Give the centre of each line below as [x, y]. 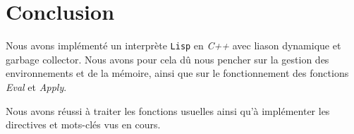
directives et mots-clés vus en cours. [83, 124]
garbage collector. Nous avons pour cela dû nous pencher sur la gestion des [167, 59]
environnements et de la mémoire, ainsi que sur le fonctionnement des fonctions [177, 73]
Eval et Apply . [36, 86]
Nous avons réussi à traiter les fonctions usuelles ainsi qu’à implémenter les [168, 110]
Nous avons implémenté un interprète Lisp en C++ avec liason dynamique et [173, 45]
